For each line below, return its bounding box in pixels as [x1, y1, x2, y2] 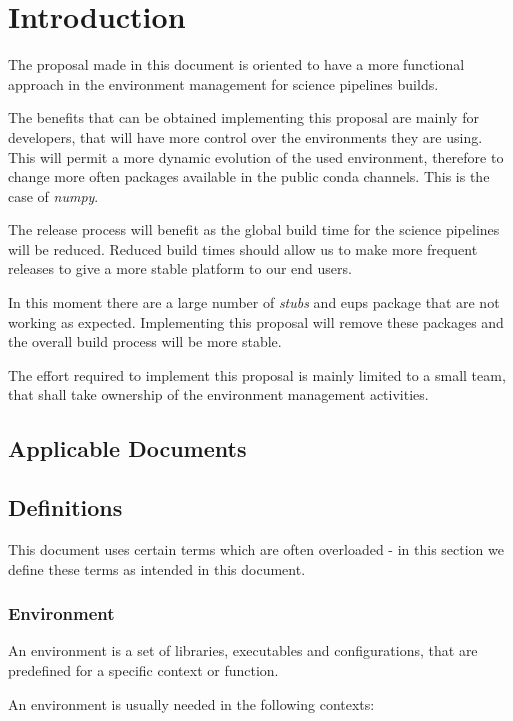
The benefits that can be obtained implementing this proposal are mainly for [8, 107, 479, 128]
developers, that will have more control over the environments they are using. [8, 126, 483, 147]
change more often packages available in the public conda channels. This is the [8, 166, 490, 187]
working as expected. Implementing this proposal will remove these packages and [8, 311, 504, 332]
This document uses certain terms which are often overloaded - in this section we [8, 539, 504, 560]
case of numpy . [8, 185, 99, 206]
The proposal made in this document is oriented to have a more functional [8, 54, 465, 75]
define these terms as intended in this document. [8, 558, 306, 579]
